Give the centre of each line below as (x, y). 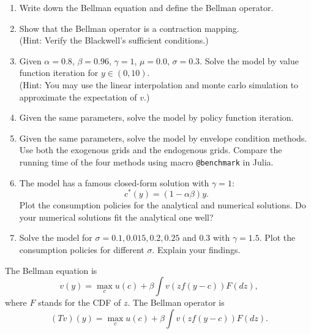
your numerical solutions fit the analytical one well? (116, 217)
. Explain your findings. (196, 250)
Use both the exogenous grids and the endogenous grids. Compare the (151, 150)
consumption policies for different (82, 250)
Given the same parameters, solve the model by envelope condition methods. (163, 138)
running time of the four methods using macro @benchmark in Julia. (146, 161)
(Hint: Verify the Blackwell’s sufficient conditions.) (114, 40)
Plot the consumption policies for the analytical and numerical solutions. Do (163, 205)
